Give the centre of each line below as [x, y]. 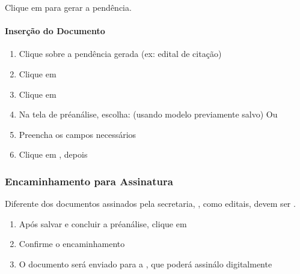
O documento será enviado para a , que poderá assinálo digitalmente [145, 264]
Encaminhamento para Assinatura [89, 181]
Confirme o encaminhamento [72, 244]
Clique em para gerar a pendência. [68, 7]
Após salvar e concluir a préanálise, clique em [103, 223]
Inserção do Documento [55, 31]
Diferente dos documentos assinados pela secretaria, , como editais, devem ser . [150, 204]
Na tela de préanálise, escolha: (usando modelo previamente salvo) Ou [148, 114]
